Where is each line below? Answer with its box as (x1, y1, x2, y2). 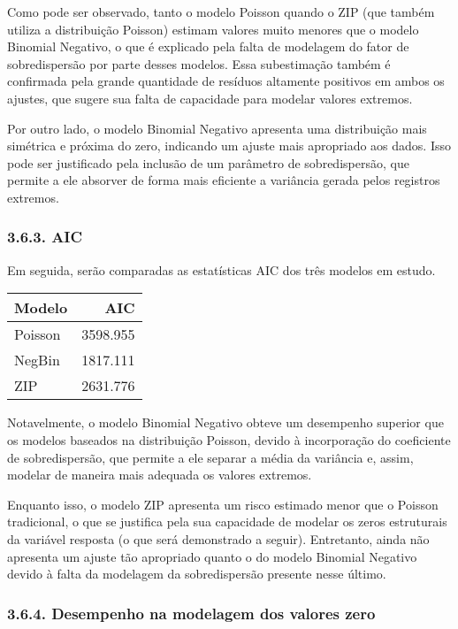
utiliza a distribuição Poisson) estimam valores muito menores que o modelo (7, 19, 419, 38)
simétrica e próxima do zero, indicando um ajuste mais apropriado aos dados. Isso (7, 136, 451, 155)
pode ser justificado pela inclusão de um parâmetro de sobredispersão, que (7, 153, 409, 172)
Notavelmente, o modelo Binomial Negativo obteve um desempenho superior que (7, 413, 444, 432)
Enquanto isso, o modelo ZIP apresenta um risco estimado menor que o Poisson (7, 495, 439, 513)
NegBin (14, 349, 60, 371)
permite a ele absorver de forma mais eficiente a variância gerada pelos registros (7, 171, 440, 189)
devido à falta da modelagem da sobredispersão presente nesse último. (7, 564, 386, 583)
